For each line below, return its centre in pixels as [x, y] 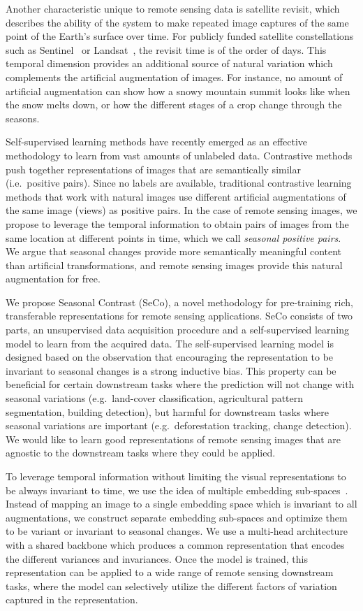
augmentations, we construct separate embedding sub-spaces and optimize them [177, 517]
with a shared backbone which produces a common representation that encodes [175, 544]
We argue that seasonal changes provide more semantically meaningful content [174, 251]
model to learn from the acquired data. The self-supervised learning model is [170, 343]
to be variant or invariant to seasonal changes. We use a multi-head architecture [177, 531]
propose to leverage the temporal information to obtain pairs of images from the [177, 223]
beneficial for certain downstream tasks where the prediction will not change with [180, 384]
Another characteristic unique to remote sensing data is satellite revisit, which [173, 8]
